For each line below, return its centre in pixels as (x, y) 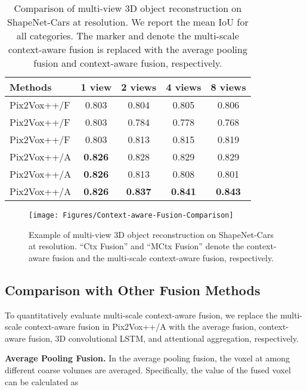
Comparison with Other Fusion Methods (133, 290)
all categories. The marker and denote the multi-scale (128, 35)
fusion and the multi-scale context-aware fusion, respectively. (163, 257)
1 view (96, 87)
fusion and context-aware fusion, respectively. (128, 63)
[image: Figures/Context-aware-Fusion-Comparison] (131, 215)
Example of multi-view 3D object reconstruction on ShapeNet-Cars (151, 234)
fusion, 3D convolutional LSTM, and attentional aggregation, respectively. (164, 338)
